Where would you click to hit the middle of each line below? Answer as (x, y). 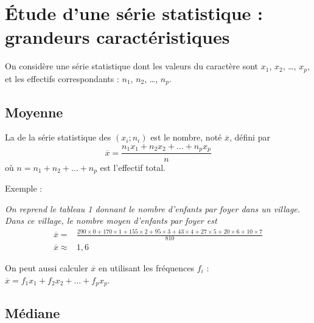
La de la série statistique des (58, 137)
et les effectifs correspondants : (62, 78)
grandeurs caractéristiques (117, 37)
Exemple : (24, 188)
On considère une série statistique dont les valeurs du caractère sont (132, 66)
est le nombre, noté (186, 137)
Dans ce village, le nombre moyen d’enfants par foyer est (111, 221)
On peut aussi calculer (47, 267)
